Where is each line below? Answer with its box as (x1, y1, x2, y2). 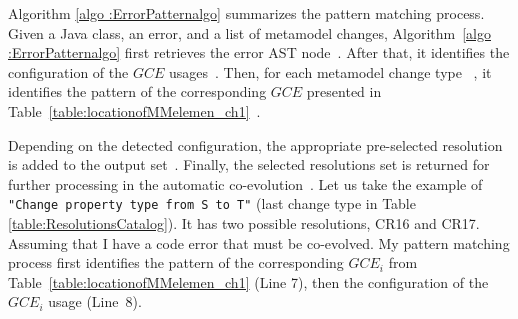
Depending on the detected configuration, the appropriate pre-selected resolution (8, 134, 503, 155)
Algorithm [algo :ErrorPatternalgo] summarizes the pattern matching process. (8, 3, 485, 23)
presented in (306, 81, 382, 102)
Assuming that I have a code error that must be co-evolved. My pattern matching (8, 232, 510, 253)
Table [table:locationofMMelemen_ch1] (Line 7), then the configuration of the (8, 271, 489, 292)
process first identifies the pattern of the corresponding (8, 252, 344, 273)
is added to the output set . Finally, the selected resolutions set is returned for (8, 154, 490, 175)
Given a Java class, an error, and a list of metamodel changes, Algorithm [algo (8, 22, 491, 43)
